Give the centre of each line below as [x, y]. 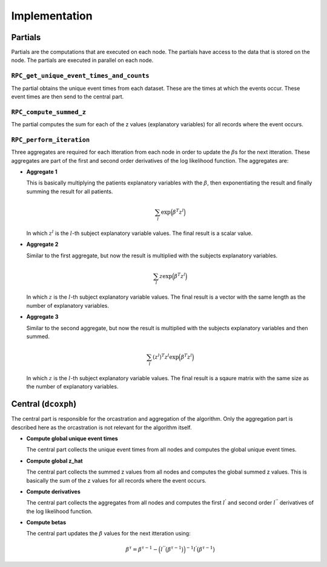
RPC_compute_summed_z [48, 112]
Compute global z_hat [54, 461]
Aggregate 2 [42, 244]
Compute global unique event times [72, 438]
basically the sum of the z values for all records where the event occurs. [117, 480]
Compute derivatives [54, 491]
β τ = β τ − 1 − [142, 549]
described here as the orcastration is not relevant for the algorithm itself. [101, 427]
